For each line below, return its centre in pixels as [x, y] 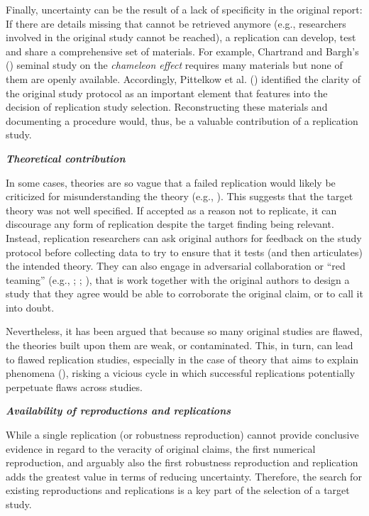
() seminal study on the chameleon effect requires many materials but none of [174, 65]
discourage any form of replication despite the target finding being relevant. [170, 224]
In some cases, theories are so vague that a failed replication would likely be [171, 182]
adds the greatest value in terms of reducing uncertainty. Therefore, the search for [184, 476]
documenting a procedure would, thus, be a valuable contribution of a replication [182, 120]
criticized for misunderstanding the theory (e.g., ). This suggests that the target [180, 196]
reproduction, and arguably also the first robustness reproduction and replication [182, 462]
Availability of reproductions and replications [119, 411]
